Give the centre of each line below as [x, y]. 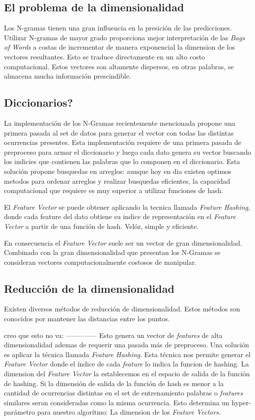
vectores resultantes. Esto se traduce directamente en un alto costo [105, 56]
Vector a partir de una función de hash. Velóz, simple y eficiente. [101, 226]
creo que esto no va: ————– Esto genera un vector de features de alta [113, 335]
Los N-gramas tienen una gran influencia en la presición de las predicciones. [118, 28]
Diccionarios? [39, 102]
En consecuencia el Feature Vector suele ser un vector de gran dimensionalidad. [123, 242]
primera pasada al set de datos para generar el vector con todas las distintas [119, 132]
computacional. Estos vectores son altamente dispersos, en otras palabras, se [119, 66]
